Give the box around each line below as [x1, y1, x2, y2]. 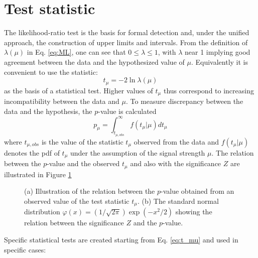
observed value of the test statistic [24, 195, 130, 206]
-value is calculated [98, 105, 157, 116]
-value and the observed [47, 158, 120, 169]
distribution [24, 206, 60, 217]
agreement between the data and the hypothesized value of [4, 56, 185, 67]
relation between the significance [24, 217, 124, 228]
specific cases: [4, 244, 46, 254]
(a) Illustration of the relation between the [24, 186, 155, 196]
